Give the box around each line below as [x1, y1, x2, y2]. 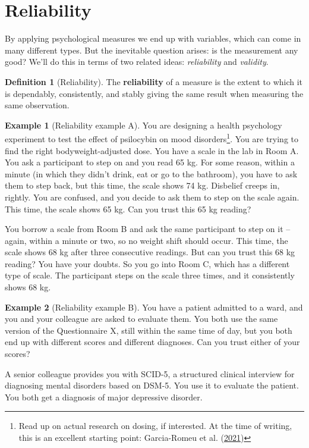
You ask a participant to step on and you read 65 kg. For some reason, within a [5, 156, 295, 168]
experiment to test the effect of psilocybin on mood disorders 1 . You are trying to [5, 131, 299, 145]
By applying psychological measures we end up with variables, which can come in [5, 32, 301, 45]
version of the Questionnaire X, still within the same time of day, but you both [5, 324, 292, 336]
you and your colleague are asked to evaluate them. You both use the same [5, 312, 278, 325]
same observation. [5, 99, 70, 111]
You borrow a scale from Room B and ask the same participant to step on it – [5, 223, 291, 235]
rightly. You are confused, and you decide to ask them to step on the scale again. [5, 190, 299, 203]
